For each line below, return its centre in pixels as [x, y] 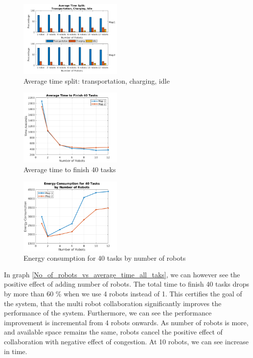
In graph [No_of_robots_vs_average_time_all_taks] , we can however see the [122, 274]
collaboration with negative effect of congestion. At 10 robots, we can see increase [126, 341]
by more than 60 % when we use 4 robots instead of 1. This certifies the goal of [123, 294]
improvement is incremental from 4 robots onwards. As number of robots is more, [126, 322]
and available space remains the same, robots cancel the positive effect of [113, 332]
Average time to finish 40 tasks [70, 169]
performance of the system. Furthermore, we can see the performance [108, 313]
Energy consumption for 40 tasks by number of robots [105, 258]
